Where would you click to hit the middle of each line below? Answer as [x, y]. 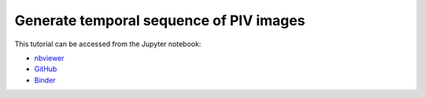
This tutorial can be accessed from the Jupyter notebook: [108, 44]
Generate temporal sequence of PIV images [160, 20]
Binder [45, 80]
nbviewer [49, 58]
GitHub [46, 69]
